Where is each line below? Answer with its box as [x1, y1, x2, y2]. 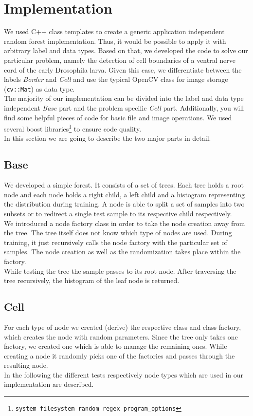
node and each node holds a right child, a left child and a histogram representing [4, 189, 245, 199]
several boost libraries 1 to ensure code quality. [4, 122, 142, 133]
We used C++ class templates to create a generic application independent [4, 26, 225, 37]
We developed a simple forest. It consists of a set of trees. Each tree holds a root [4, 180, 244, 190]
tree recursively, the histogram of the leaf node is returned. [4, 275, 180, 285]
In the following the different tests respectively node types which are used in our [4, 369, 244, 379]
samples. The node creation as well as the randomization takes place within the [4, 246, 241, 257]
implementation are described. [4, 379, 94, 389]
